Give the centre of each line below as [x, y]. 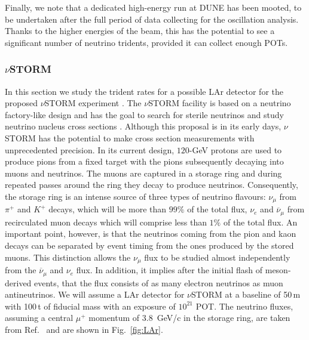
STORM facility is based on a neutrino [220, 103]
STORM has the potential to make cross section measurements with [130, 137]
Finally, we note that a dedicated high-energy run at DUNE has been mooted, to [153, 7]
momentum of [114, 318]
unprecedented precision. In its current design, [90, 149]
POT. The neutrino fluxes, [244, 306]
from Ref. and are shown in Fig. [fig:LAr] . [84, 329]
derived [18, 282]
